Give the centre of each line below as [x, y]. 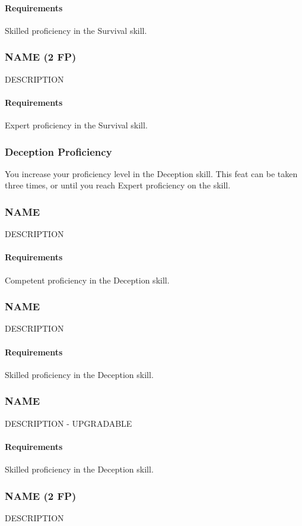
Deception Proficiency [58, 151]
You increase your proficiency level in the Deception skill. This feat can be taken [151, 173]
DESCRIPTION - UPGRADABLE [69, 423]
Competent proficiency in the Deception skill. [87, 280]
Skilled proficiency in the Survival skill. [76, 30]
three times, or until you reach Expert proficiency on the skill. [118, 185]
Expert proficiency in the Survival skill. [76, 125]
